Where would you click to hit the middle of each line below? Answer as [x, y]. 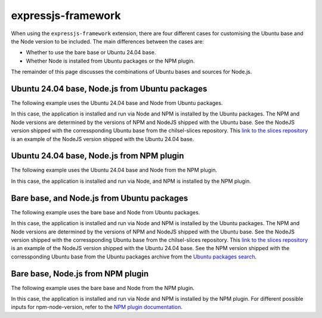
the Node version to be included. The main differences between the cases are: [107, 41]
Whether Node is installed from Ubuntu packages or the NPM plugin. [110, 61]
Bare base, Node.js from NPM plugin [80, 274]
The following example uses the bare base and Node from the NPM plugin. [103, 288]
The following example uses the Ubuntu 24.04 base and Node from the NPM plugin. [114, 170]
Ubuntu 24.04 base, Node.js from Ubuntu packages [109, 88]
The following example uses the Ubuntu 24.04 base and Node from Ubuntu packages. [117, 103]
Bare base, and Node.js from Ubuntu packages [100, 198]
